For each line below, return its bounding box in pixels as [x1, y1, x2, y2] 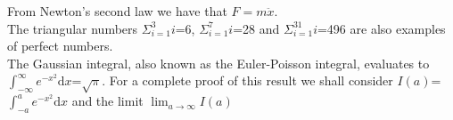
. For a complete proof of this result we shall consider [102, 71, 393, 90]
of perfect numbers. [7, 36, 113, 55]
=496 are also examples [317, 19, 446, 37]
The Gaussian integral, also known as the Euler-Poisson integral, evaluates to [7, 53, 430, 72]
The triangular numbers [7, 19, 138, 37]
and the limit [71, 92, 144, 110]
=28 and [233, 19, 280, 37]
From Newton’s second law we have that [7, 2, 227, 20]
